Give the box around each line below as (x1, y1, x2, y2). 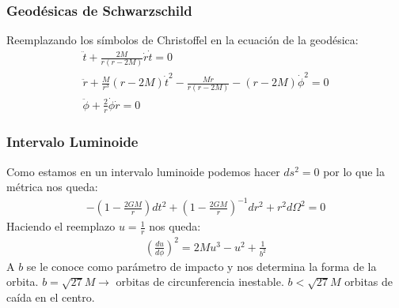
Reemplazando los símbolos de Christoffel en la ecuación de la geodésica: (6, 32, 359, 48)
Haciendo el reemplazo (6, 218, 116, 235)
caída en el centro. (6, 289, 95, 305)
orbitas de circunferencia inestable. (116, 273, 284, 290)
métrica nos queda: (6, 178, 98, 195)
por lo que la (323, 163, 385, 179)
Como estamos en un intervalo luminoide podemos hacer (6, 163, 280, 179)
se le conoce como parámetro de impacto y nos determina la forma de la (26, 257, 377, 274)
